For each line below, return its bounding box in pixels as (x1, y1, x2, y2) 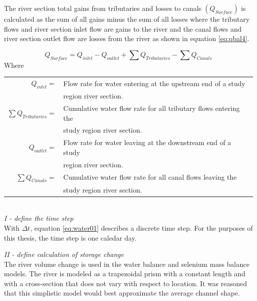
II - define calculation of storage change (4, 249, 124, 259)
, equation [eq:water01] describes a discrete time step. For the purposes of (30, 222, 253, 233)
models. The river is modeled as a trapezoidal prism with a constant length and (4, 268, 246, 279)
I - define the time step (4, 213, 74, 223)
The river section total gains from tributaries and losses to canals (4, 3, 202, 13)
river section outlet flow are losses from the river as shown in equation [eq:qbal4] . (4, 33, 250, 44)
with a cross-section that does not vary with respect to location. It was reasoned (4, 278, 247, 288)
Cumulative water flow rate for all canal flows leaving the (63, 172, 237, 182)
